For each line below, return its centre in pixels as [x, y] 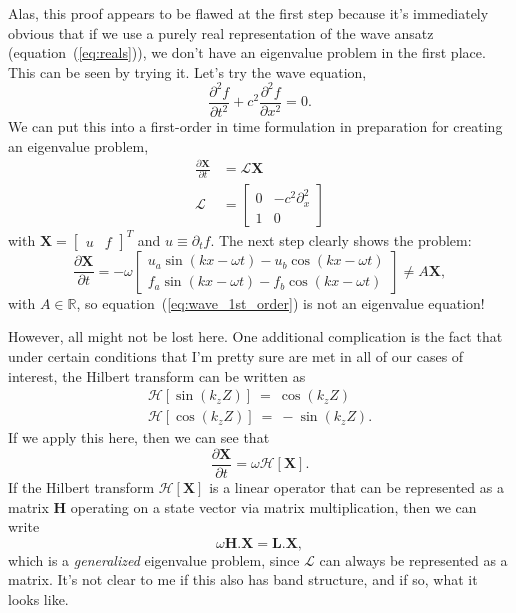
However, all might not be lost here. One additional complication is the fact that [255, 336]
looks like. [38, 598]
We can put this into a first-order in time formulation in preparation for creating [255, 126]
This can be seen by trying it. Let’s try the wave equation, [187, 71]
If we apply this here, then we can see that [139, 437]
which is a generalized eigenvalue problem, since [154, 559]
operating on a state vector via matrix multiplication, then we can [273, 506]
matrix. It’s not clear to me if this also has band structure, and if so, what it [243, 579]
